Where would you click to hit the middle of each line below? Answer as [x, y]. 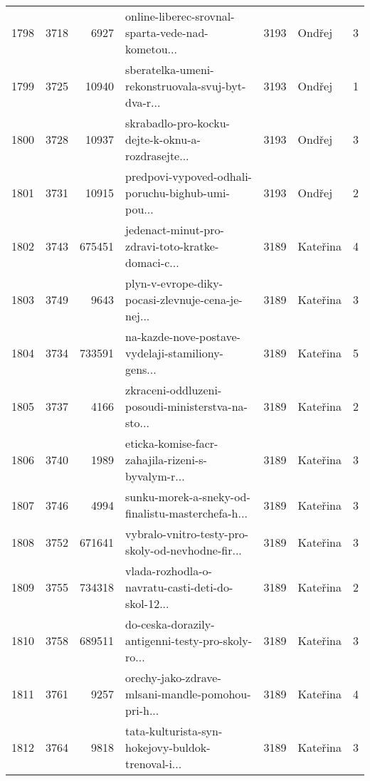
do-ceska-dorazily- [170, 624]
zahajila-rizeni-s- [166, 460]
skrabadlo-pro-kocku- [178, 123]
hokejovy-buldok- [168, 747]
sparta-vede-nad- [167, 32]
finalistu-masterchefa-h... [186, 513]
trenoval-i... [154, 764]
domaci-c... [152, 262]
